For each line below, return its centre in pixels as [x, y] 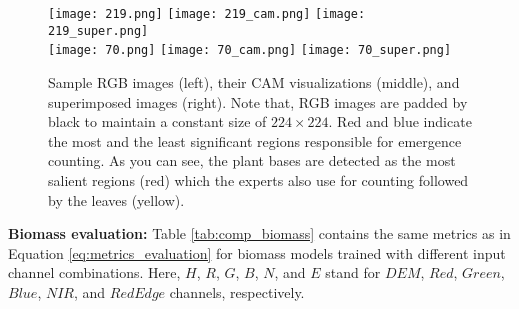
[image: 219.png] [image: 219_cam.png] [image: [207, 14]
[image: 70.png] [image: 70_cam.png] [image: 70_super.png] [250, 50]
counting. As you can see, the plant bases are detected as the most [252, 160]
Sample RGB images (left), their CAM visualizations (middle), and [254, 81]
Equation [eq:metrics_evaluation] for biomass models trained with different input [257, 252]
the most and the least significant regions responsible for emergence [255, 140]
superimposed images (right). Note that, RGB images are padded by [258, 101]
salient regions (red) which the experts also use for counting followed [258, 179]
